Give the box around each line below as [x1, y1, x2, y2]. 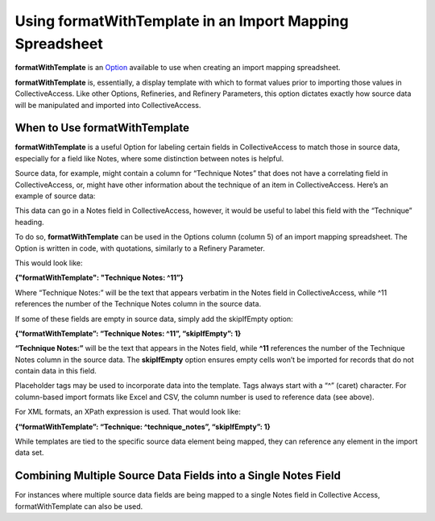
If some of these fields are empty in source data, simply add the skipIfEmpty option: [14, 314, 293, 323]
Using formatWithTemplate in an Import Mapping [14, 12, 350, 30]
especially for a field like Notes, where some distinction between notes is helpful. [14, 153, 284, 163]
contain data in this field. [14, 366, 97, 376]
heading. [14, 217, 44, 227]
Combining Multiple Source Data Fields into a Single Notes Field [14, 469, 342, 483]
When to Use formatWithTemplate [14, 121, 189, 135]
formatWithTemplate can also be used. [14, 501, 143, 511]
